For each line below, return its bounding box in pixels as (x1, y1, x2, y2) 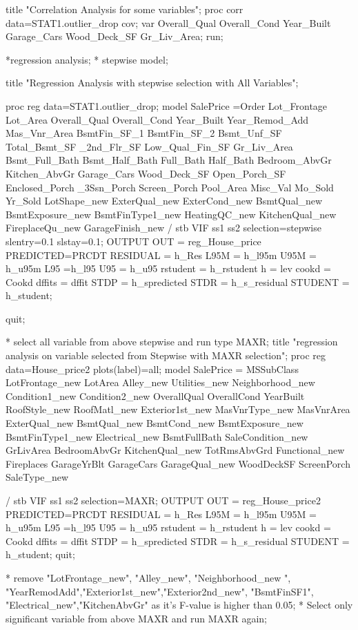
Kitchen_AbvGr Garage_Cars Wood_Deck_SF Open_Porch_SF (6, 166, 286, 180)
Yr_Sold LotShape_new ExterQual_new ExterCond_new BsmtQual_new (6, 193, 323, 208)
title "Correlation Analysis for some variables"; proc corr (6, 2, 243, 16)
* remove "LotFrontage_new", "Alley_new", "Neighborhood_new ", (6, 570, 291, 584)
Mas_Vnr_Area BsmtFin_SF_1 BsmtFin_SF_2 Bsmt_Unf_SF (6, 126, 282, 140)
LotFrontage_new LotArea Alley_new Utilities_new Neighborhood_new (6, 375, 315, 390)
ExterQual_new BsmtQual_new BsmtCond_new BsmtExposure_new (6, 416, 304, 430)
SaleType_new (6, 470, 68, 484)
